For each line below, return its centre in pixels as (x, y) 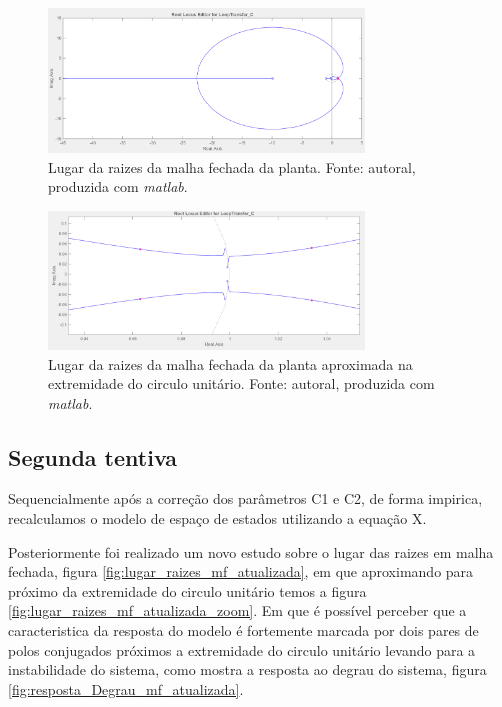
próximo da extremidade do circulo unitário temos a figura (187, 590)
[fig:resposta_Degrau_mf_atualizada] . (126, 688)
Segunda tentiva (93, 456)
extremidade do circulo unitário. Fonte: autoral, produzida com (241, 383)
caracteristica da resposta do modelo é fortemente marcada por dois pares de (243, 630)
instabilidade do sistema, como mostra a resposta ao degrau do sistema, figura (247, 669)
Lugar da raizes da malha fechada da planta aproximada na (230, 363)
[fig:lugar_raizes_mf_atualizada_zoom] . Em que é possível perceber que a (237, 610)
